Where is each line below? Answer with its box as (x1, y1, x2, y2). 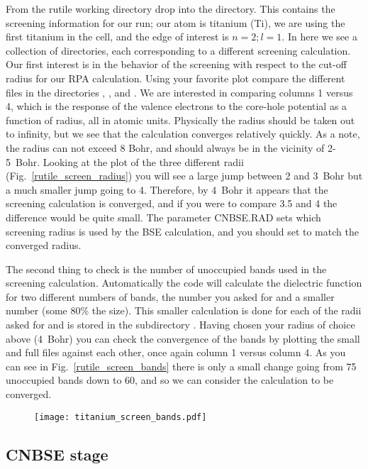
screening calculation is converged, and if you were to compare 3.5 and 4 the (6, 196, 338, 211)
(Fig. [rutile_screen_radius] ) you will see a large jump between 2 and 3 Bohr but (6, 168, 363, 183)
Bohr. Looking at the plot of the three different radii (15, 154, 244, 169)
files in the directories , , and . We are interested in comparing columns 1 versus (6, 84, 353, 99)
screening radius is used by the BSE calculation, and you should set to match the (6, 224, 359, 238)
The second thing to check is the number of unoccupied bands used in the (6, 261, 327, 276)
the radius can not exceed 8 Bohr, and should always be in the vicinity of (6, 140, 325, 155)
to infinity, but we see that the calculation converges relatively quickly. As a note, (6, 126, 360, 141)
